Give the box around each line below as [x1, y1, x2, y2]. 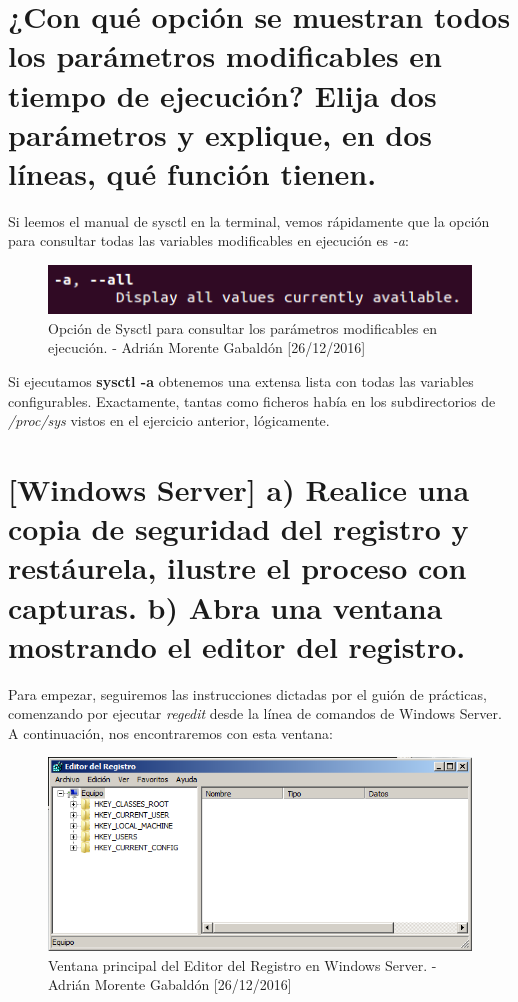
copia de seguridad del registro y [8, 508, 469, 549]
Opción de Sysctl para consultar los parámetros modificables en [48, 317, 438, 338]
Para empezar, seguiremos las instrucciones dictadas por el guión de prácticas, [8, 683, 487, 704]
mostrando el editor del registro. [8, 625, 466, 666]
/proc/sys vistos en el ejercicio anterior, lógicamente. [8, 410, 330, 431]
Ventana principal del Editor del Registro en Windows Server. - [48, 954, 437, 975]
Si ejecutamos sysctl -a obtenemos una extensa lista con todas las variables [8, 371, 474, 392]
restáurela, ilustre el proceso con [8, 547, 467, 588]
